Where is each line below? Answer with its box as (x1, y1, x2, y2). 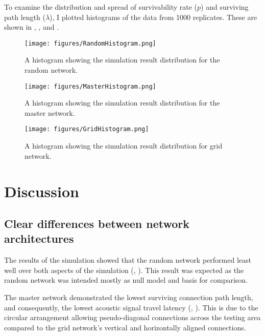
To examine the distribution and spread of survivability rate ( (4, 2, 198, 12)
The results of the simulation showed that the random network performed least (4, 255, 251, 265)
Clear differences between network (4, 216, 190, 232)
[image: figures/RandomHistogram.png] (25, 39, 156, 47)
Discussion (4, 180, 79, 201)
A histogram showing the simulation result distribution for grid (25, 140, 223, 151)
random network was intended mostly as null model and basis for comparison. (4, 275, 248, 285)
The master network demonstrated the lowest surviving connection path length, (4, 292, 253, 303)
